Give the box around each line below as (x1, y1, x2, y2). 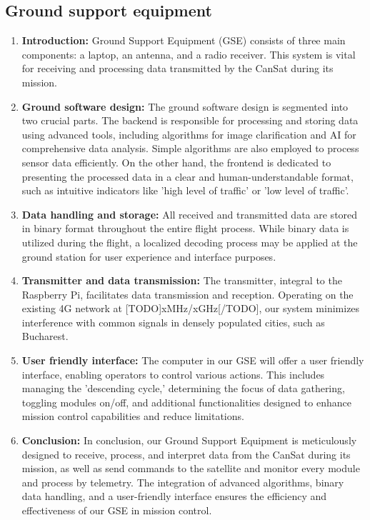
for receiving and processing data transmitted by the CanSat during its (21, 61, 334, 76)
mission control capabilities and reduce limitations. (21, 409, 244, 424)
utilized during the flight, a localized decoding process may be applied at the (21, 234, 358, 249)
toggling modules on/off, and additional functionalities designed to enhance (21, 394, 351, 409)
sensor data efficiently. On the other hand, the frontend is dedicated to (21, 154, 331, 169)
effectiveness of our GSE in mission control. (21, 503, 212, 518)
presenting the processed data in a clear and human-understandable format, (21, 169, 354, 184)
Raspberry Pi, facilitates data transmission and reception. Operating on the (21, 286, 354, 301)
